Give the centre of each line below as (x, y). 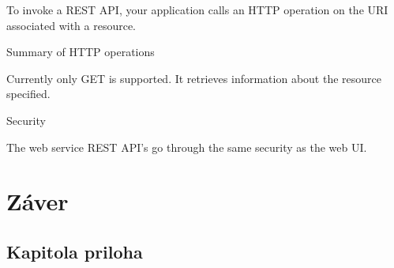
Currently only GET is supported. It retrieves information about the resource (194, 78)
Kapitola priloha (75, 251)
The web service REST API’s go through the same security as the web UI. (187, 147)
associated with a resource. (71, 25)
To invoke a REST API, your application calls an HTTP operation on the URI (197, 9)
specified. (28, 94)
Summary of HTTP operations (81, 52)
